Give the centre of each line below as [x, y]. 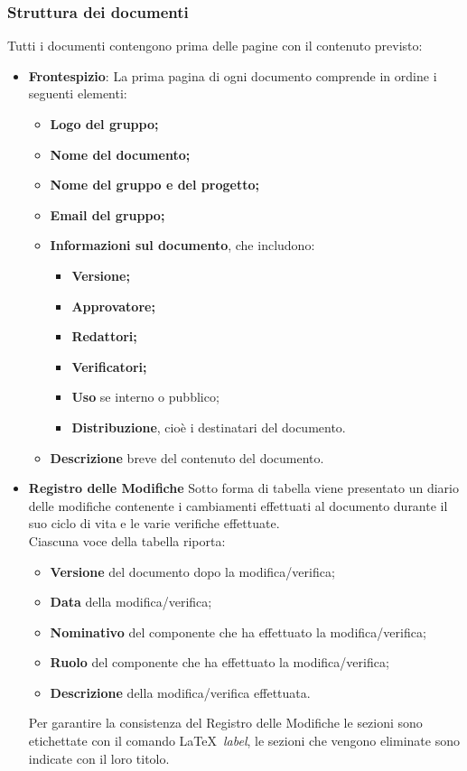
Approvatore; [113, 306]
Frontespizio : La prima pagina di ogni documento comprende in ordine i [233, 75]
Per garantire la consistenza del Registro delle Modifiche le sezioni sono [225, 723]
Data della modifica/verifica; [131, 602]
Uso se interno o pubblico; [145, 397]
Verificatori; [109, 366]
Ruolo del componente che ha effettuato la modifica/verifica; [219, 662]
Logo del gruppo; [104, 124]
